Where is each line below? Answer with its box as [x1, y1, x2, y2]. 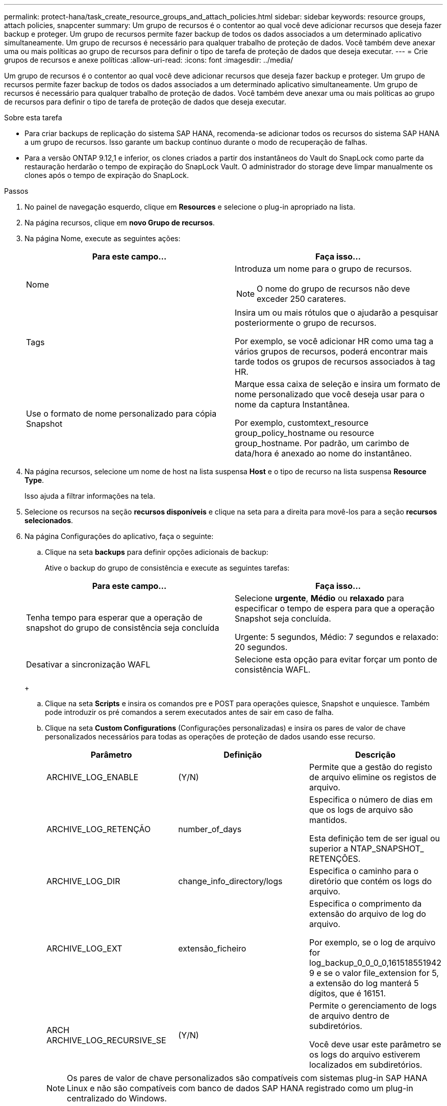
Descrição [355, 750, 396, 760]
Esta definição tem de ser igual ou [309, 833, 440, 843]
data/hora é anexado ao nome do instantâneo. [235, 448, 412, 458]
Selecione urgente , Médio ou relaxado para [235, 593, 404, 603]
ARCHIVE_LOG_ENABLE [46, 772, 139, 782]
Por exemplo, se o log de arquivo [309, 937, 436, 947]
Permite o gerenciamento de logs [309, 1000, 437, 1011]
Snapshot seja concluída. [235, 613, 331, 624]
